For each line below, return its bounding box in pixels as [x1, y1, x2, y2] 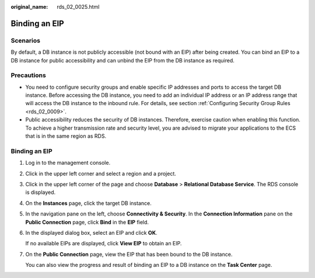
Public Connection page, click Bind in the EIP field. [25, 218, 149, 225]
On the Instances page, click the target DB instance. [25, 199, 152, 207]
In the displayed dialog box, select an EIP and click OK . [25, 229, 157, 236]
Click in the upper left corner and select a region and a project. [25, 170, 176, 177]
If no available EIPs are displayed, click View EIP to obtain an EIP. [25, 240, 182, 247]
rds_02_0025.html [57, 4, 100, 10]
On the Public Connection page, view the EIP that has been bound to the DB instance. [25, 251, 233, 258]
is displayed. [25, 189, 56, 196]
